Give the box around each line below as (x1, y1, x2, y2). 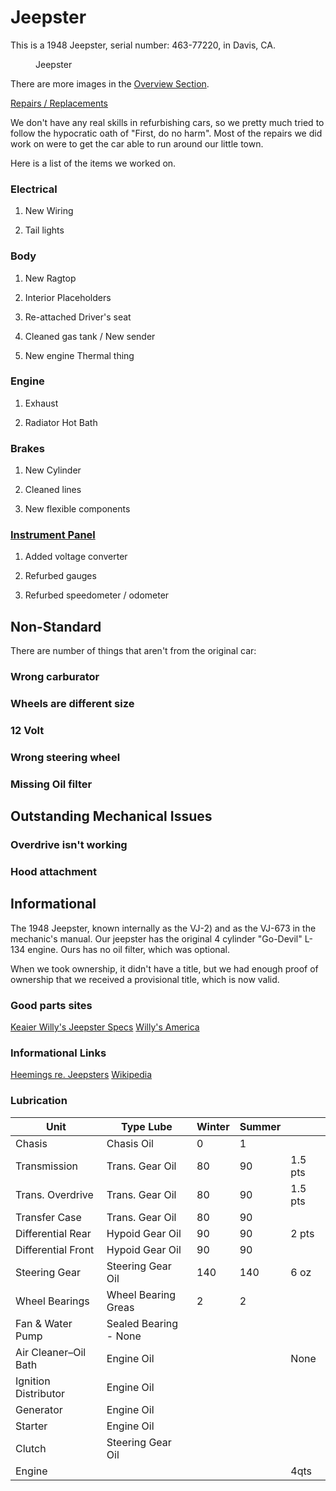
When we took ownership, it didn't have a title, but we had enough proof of (10, 962, 319, 975)
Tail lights (24, 224, 65, 236)
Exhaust (24, 397, 59, 409)
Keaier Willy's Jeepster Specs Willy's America (10, 1021, 200, 1033)
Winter (196, 1119, 230, 1133)
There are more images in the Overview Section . (10, 77, 210, 90)
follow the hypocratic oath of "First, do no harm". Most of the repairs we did (10, 127, 323, 139)
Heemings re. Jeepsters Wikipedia (10, 1069, 153, 1081)
